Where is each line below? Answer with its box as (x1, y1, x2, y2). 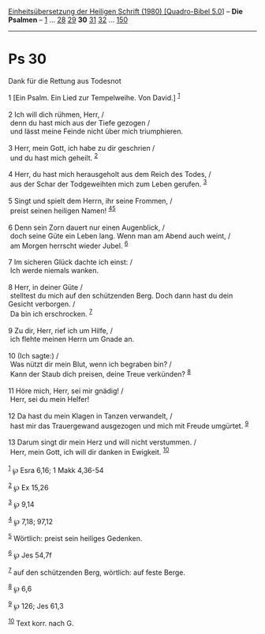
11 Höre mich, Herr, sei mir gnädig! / (8, 386, 124, 396)
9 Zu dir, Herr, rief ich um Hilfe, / (8, 325, 113, 335)
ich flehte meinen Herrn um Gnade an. (9, 334, 135, 343)
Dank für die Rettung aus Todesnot (8, 76, 121, 85)
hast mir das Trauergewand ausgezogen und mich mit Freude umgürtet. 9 (9, 419, 249, 430)
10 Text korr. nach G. (8, 617, 74, 628)
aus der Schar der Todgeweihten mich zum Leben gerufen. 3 (9, 178, 207, 189)
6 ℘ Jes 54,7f (8, 549, 53, 560)
